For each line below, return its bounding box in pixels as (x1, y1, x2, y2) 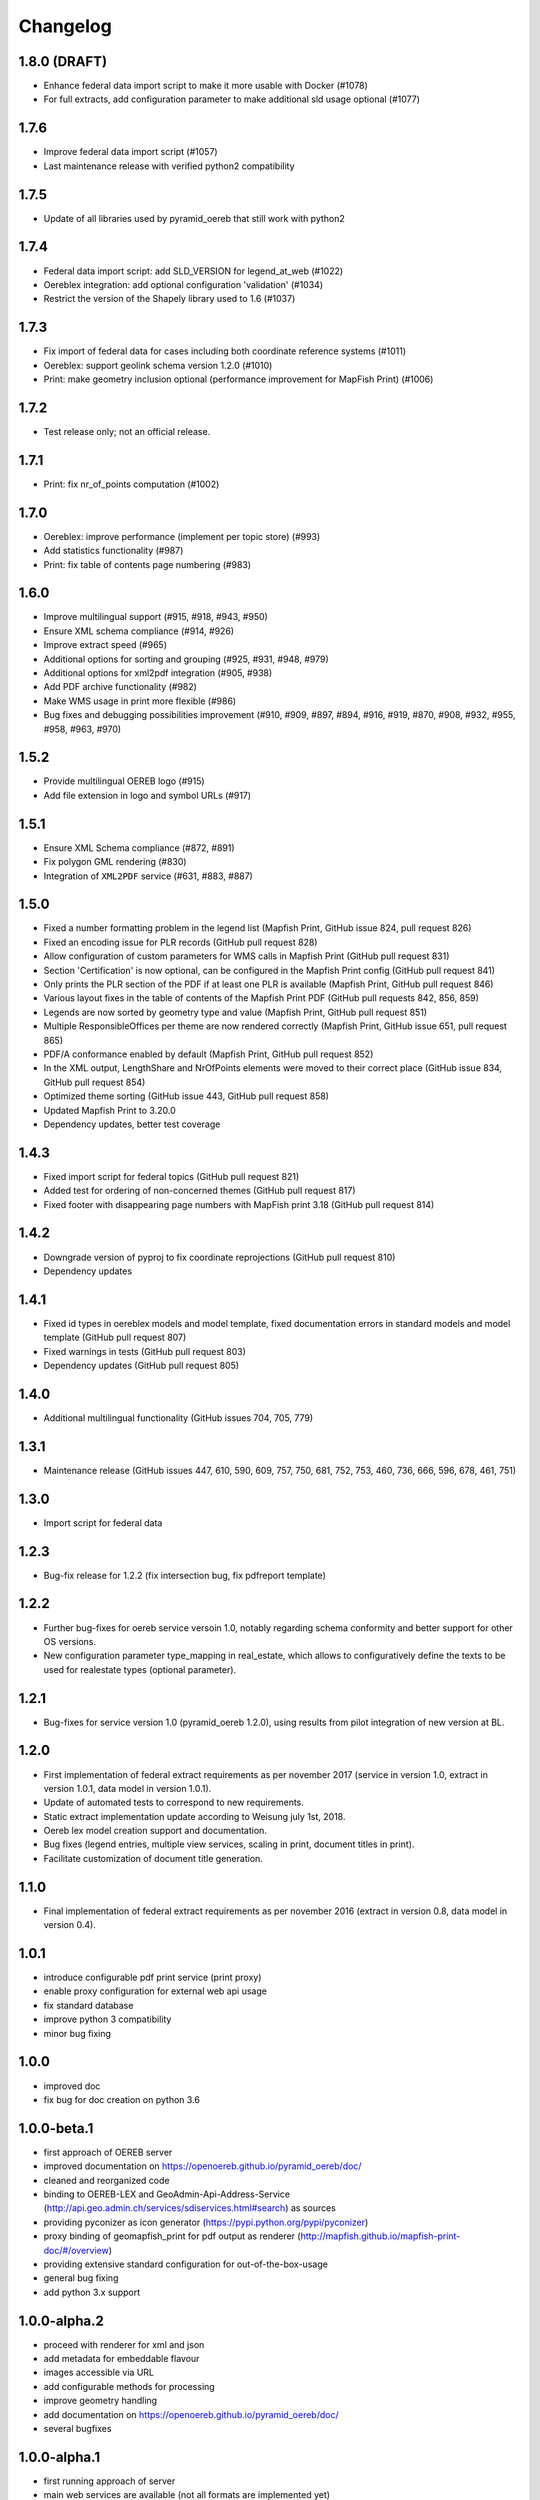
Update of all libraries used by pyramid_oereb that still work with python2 (43, 212, 345, 224)
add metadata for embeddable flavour (43, 2353, 200, 2365)
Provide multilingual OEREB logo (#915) (43, 775, 205, 787)
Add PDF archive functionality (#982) (43, 681, 197, 693)
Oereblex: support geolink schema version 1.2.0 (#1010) (43, 359, 273, 371)
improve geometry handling (43, 2395, 158, 2407)
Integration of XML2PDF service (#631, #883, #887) (43, 870, 254, 882)
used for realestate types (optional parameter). (43, 1663, 237, 1675)
